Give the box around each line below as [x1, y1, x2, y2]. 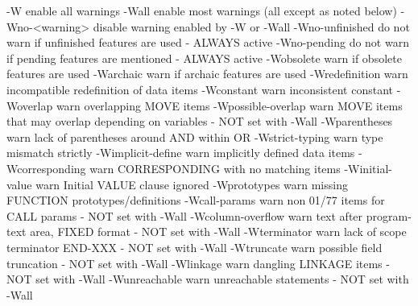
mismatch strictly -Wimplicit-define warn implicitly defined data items [6, 144, 355, 161]
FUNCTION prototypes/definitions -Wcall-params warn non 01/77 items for [6, 192, 385, 209]
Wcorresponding [6, 159, 86, 176]
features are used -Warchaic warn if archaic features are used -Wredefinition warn [6, 65, 408, 82]
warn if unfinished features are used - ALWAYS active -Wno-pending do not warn [6, 34, 409, 51]
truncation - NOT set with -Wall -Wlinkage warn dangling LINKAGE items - [6, 254, 390, 271]
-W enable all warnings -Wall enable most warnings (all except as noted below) [6, 2, 397, 19]
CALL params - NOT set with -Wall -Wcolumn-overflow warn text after [6, 207, 363, 224]
